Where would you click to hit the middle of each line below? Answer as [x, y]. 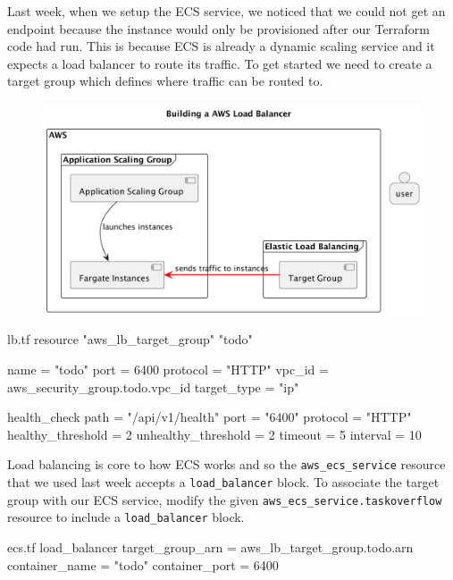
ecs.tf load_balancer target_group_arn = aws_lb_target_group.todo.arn [210, 547]
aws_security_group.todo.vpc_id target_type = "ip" [153, 387]
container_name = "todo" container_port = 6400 [143, 564]
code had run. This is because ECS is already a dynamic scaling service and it [221, 46]
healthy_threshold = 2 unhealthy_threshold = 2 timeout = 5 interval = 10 [214, 434]
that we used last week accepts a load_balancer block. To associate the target [223, 482]
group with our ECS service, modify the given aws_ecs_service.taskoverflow [225, 499]
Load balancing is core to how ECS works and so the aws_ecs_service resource [226, 464]
